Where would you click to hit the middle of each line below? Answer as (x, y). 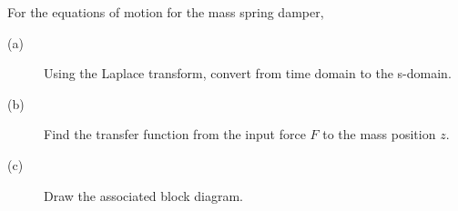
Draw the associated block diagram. (143, 195)
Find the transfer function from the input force (175, 134)
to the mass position (379, 134)
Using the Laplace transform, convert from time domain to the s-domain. (248, 73)
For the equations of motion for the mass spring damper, (166, 12)
